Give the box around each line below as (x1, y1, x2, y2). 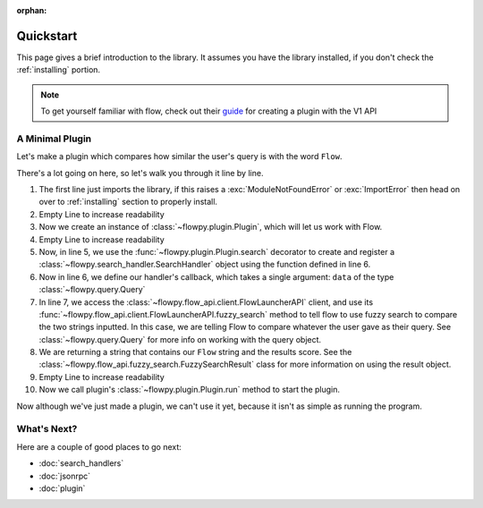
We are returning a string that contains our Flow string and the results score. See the (38, 347, 352, 358)
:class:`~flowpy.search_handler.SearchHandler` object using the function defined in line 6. (38, 259, 371, 270)
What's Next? (16, 423, 78, 436)
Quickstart (16, 28, 78, 44)
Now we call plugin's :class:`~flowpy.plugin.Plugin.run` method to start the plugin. (38, 385, 340, 395)
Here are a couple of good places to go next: (16, 441, 182, 452)
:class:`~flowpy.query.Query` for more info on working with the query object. (38, 334, 322, 344)
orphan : (16, 5, 47, 15)
